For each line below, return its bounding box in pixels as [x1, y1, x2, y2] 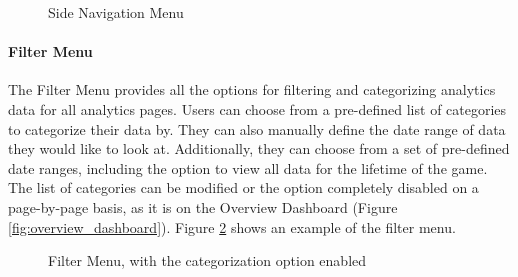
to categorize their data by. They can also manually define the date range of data [8, 118, 506, 139]
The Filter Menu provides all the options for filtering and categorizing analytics [8, 79, 496, 100]
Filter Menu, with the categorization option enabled [48, 250, 367, 271]
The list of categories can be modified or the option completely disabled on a [8, 177, 479, 198]
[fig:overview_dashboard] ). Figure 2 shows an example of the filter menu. [8, 216, 456, 237]
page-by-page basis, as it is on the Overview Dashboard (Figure [8, 196, 398, 217]
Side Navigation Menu [48, 2, 184, 22]
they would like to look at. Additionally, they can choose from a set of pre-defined [8, 138, 510, 159]
